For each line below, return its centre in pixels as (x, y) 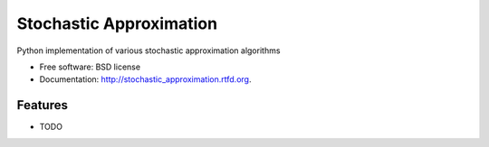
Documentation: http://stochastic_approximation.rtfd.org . (145, 79)
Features (42, 105)
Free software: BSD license (90, 67)
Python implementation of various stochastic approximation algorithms (149, 51)
